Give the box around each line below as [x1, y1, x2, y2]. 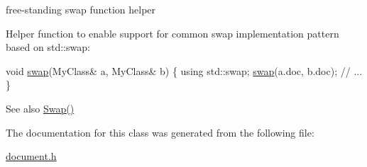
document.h [6, 149, 57, 163]
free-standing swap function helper [6, 2, 156, 16]
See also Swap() [6, 100, 75, 115]
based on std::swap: [6, 40, 90, 54]
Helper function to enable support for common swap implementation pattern [6, 25, 339, 40]
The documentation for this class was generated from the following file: [6, 125, 314, 139]
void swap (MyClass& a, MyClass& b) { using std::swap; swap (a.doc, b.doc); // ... [6, 63, 363, 78]
